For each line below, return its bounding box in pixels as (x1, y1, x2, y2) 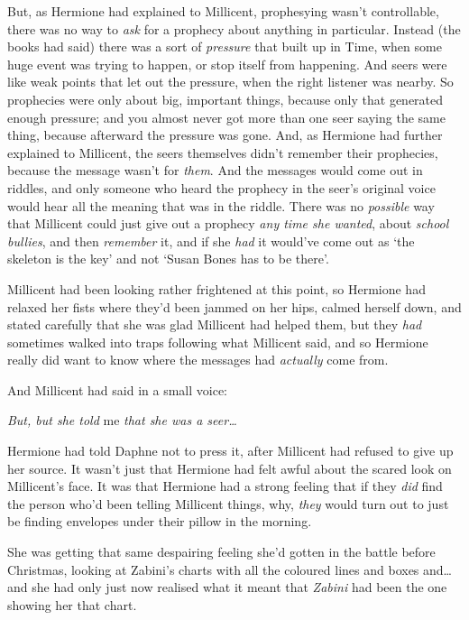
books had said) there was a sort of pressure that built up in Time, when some (7, 37, 442, 56)
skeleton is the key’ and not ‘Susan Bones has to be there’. (7, 249, 329, 268)
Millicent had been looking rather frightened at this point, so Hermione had (7, 279, 426, 298)
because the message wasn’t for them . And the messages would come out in (7, 161, 423, 180)
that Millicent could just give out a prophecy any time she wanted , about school (7, 214, 449, 233)
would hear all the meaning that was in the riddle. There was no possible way (7, 196, 435, 215)
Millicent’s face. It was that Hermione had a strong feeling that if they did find (7, 477, 443, 495)
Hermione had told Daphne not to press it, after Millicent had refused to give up (7, 441, 454, 460)
